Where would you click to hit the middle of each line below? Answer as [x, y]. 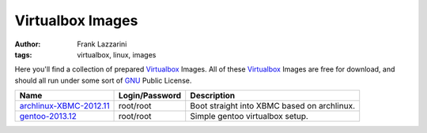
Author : [28, 44]
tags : [23, 54]
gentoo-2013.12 [48, 116]
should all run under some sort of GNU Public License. [103, 80]
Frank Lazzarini [102, 44]
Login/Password [150, 96]
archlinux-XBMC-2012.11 [64, 106]
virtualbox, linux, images [117, 54]
